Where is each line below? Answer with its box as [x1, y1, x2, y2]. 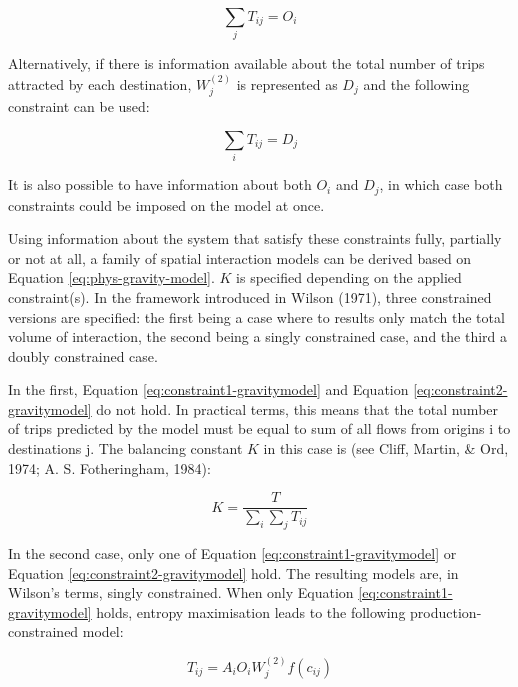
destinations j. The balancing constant [8, 438, 243, 459]
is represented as [236, 73, 338, 94]
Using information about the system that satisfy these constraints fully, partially [8, 228, 502, 249]
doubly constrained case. [8, 345, 158, 366]
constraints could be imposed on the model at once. [8, 194, 325, 215]
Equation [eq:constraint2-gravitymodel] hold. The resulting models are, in [8, 562, 459, 583]
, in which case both [379, 174, 503, 195]
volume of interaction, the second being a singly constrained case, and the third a [8, 326, 507, 347]
